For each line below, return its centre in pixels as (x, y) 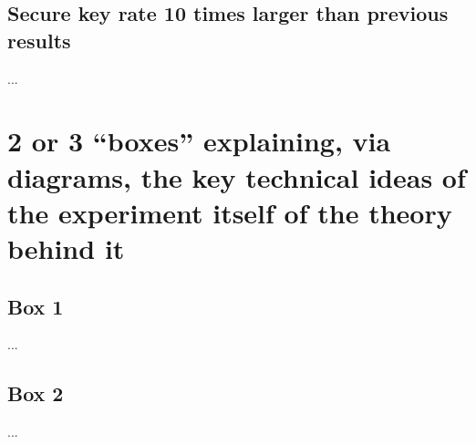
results (39, 40)
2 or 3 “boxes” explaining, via (199, 141)
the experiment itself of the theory (230, 212)
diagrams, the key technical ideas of (237, 176)
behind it (66, 248)
